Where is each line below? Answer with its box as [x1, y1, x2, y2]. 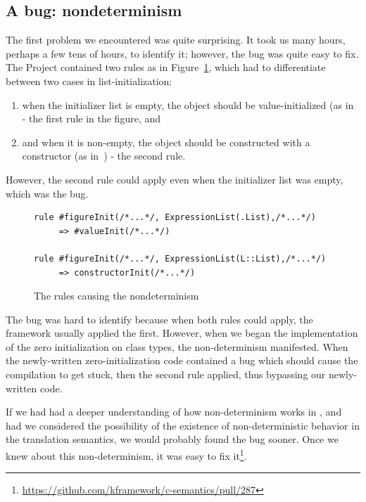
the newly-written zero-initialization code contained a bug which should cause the [6, 353, 358, 368]
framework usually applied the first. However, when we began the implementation [6, 326, 358, 340]
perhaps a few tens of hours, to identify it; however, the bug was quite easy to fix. [6, 46, 359, 60]
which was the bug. [6, 186, 89, 200]
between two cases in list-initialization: [6, 73, 172, 88]
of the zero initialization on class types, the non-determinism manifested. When [6, 339, 348, 354]
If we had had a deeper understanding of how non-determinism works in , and [6, 404, 342, 419]
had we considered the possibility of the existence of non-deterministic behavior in [6, 418, 360, 432]
